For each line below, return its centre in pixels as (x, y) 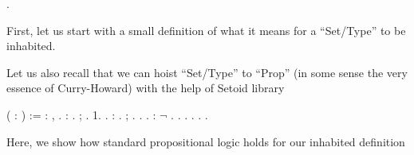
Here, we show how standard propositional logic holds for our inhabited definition (206, 141)
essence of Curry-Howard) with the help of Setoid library (146, 88)
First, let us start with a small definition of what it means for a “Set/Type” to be (206, 30)
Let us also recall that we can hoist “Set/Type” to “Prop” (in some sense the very (207, 72)
